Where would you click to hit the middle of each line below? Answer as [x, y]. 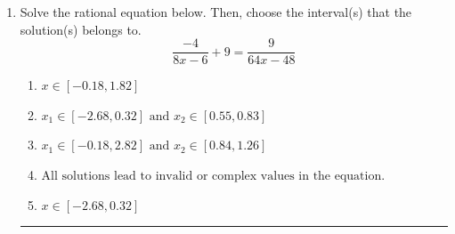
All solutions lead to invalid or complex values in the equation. [213, 177]
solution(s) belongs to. [81, 29]
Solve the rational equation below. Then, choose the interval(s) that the [216, 12]
